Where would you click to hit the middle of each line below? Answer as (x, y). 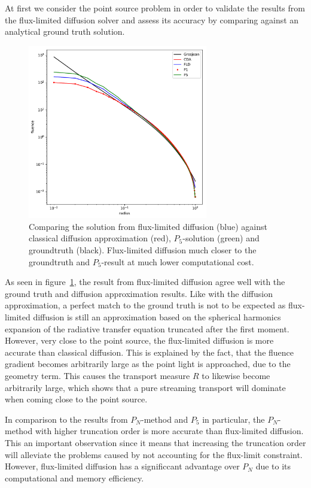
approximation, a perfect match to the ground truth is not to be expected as (145, 305)
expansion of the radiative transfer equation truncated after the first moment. (147, 328)
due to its (273, 466)
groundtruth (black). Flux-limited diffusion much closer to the (143, 250)
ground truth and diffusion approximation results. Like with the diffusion (139, 293)
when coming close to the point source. (76, 399)
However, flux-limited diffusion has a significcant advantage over (122, 466)
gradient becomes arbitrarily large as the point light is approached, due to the (148, 364)
